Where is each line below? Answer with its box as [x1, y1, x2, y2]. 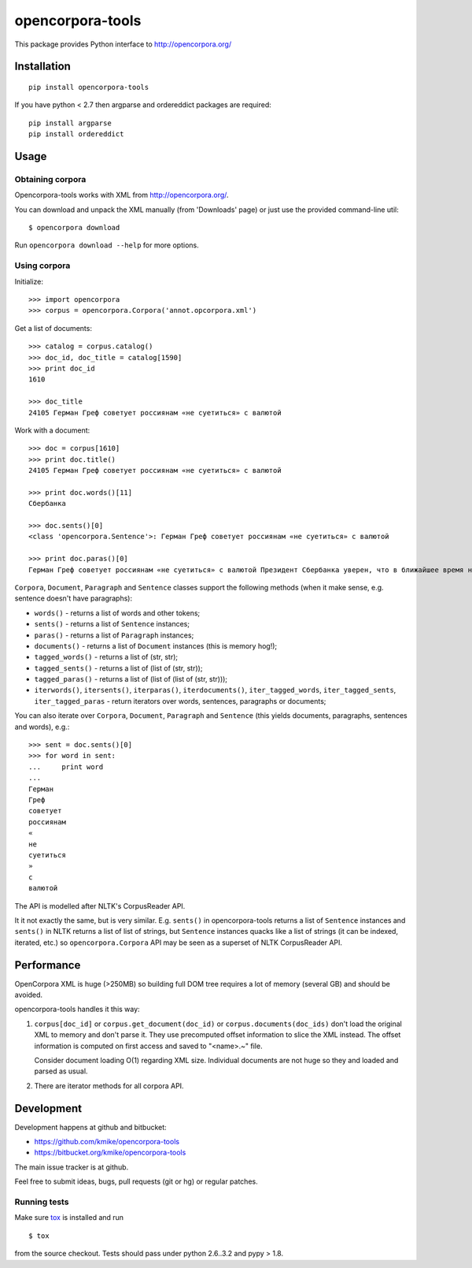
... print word [28, 762, 104, 772]
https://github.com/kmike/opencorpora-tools [34, 1137, 180, 1147]
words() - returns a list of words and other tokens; [34, 608, 201, 618]
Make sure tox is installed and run [14, 1213, 124, 1222]
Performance [14, 958, 81, 972]
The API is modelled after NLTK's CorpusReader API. [14, 901, 186, 910]
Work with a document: [14, 426, 90, 435]
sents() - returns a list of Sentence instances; [34, 619, 190, 629]
